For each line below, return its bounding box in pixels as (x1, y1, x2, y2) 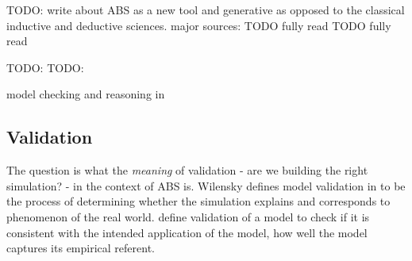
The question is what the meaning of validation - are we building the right (6, 162, 368, 178)
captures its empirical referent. (6, 240, 155, 256)
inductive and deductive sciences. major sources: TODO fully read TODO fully (6, 17, 391, 33)
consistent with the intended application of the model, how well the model (6, 224, 368, 240)
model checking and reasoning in (6, 86, 165, 102)
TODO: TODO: (6, 59, 84, 75)
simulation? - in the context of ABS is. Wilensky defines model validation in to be (6, 177, 406, 194)
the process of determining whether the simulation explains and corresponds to (6, 193, 391, 209)
